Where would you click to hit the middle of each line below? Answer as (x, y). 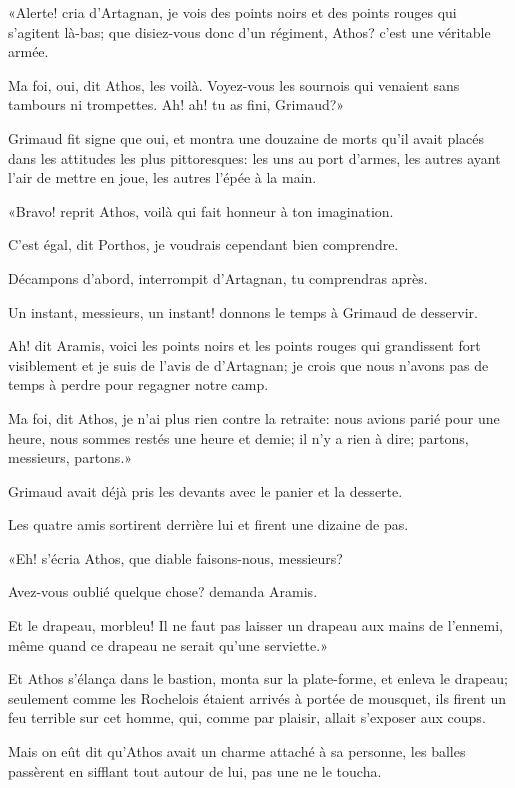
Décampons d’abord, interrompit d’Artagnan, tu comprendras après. (218, 277)
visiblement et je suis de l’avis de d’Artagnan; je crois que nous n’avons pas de (248, 364)
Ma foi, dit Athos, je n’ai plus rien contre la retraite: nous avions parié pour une (254, 417)
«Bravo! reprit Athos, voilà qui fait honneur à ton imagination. (201, 210)
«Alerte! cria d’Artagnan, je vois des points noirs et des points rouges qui (232, 12)
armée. (28, 51)
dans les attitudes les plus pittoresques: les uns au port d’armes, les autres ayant (254, 157)
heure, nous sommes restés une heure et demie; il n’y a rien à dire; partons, (238, 437)
